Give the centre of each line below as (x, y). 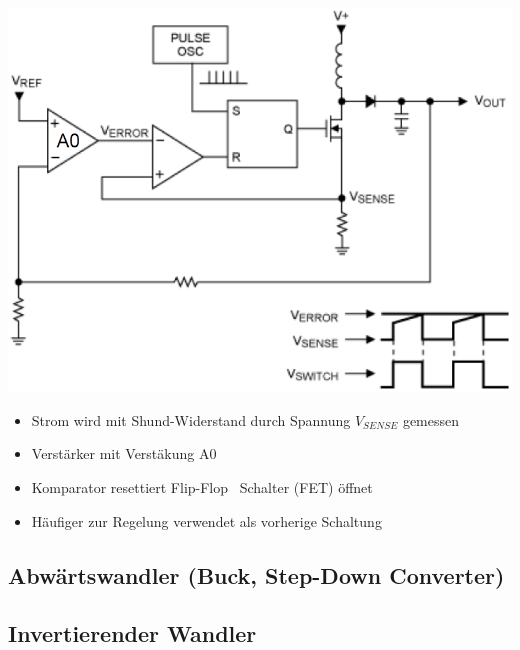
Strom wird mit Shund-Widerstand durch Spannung (191, 419)
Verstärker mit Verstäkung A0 (124, 453)
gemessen (431, 419)
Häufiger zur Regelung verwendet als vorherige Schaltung (206, 520)
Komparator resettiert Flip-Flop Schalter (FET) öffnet (202, 487)
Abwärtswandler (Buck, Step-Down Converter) (256, 574)
